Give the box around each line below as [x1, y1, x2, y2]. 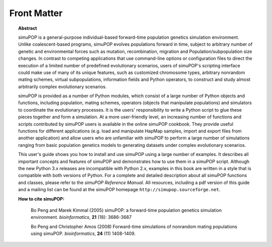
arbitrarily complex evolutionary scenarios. [18, 84, 107, 90]
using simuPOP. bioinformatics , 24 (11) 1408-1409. [31, 230, 136, 236]
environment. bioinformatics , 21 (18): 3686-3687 [31, 214, 132, 220]
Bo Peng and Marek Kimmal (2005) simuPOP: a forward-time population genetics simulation [31, 207, 222, 213]
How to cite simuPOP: [18, 196, 65, 202]
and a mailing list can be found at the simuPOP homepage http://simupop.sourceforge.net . [18, 187, 221, 193]
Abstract [18, 25, 37, 31]
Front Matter [9, 8, 63, 19]
